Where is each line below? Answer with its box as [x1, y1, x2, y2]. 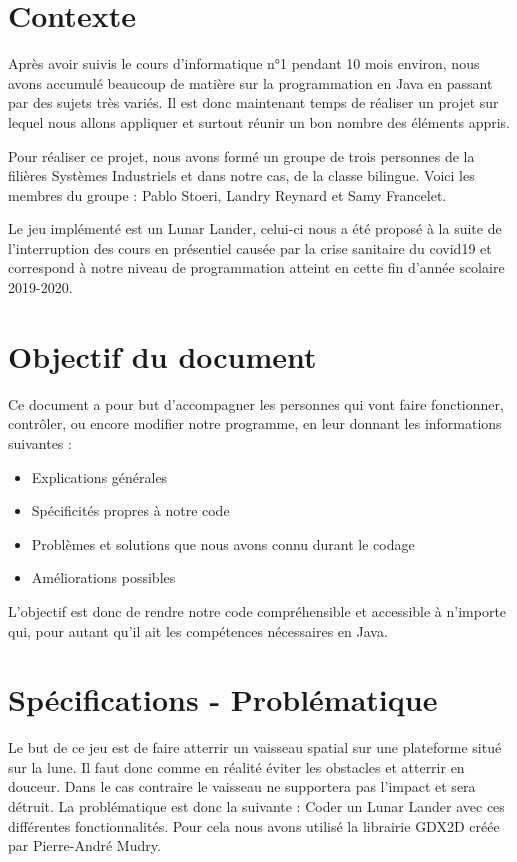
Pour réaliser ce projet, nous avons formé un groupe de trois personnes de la [8, 145, 475, 166]
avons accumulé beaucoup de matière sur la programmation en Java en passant [8, 72, 493, 93]
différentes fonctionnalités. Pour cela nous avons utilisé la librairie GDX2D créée [8, 815, 500, 836]
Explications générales [31, 466, 168, 487]
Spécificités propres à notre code [31, 500, 230, 521]
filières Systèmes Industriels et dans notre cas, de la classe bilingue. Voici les [8, 165, 475, 186]
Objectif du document [8, 335, 317, 376]
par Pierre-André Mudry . [8, 835, 161, 856]
